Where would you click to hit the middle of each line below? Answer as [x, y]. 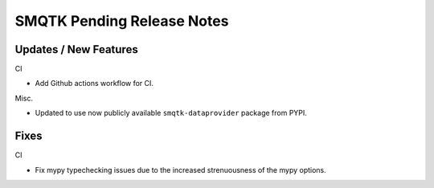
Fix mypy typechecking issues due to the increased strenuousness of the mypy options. [181, 170]
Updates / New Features [76, 49]
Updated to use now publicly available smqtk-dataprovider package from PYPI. [171, 113]
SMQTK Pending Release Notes [122, 21]
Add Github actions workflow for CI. [94, 84]
